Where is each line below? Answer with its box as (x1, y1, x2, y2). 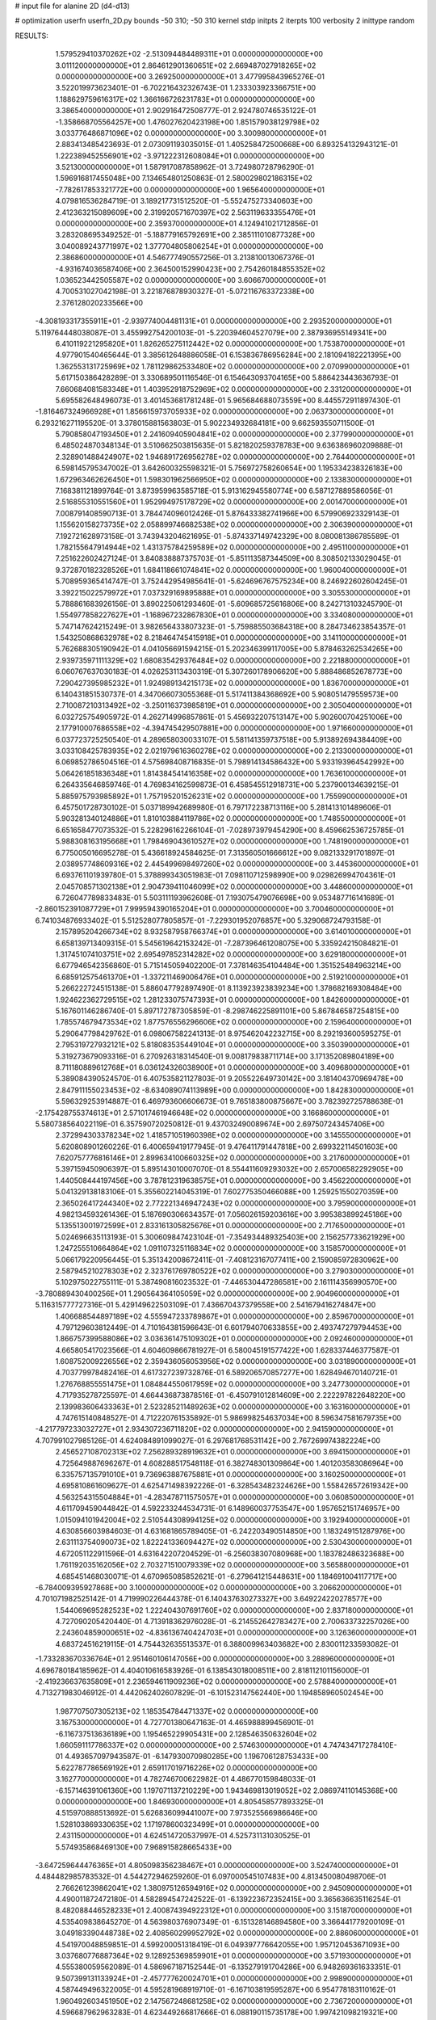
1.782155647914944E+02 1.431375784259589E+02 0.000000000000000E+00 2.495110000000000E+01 (55, 542, 409, 552)
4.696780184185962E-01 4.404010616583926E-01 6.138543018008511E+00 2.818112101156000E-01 (35, 1665, 370, 1675)
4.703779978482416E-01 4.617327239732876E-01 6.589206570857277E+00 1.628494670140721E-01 (55, 1368, 398, 1378)
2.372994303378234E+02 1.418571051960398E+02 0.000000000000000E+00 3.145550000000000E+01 (55, 1130, 412, 1140)
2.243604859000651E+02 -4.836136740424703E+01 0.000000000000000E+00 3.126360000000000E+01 (55, 1628, 417, 1638)
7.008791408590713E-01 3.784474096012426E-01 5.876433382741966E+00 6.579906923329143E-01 (55, 508, 400, 518)
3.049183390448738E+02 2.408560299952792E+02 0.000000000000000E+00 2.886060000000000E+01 (55, 1928, 419, 1938)
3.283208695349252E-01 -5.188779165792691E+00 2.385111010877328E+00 (55, 230, 315, 240)
